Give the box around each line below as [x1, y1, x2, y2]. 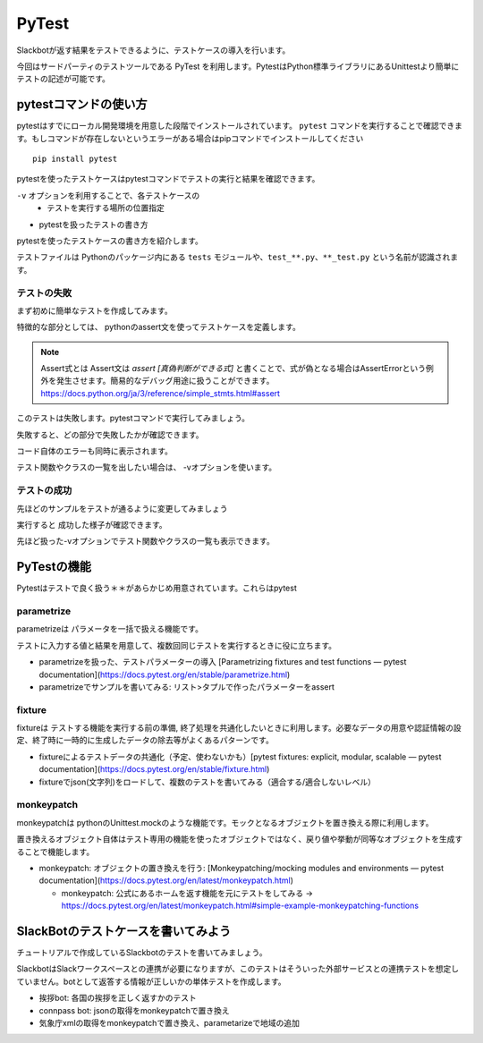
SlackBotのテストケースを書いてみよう [16, 923, 232, 938]
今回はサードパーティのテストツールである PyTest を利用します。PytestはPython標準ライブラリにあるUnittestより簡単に [16, 61, 460, 72]
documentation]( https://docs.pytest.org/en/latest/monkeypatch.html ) [38, 875, 294, 886]
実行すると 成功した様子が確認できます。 [16, 519, 167, 530]
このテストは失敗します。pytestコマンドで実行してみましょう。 [16, 412, 250, 424]
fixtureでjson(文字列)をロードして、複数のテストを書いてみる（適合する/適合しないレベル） [38, 776, 376, 787]
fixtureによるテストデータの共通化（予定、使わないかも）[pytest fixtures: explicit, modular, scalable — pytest [38, 751, 442, 762]
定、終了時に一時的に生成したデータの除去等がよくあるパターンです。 [16, 734, 275, 746]
